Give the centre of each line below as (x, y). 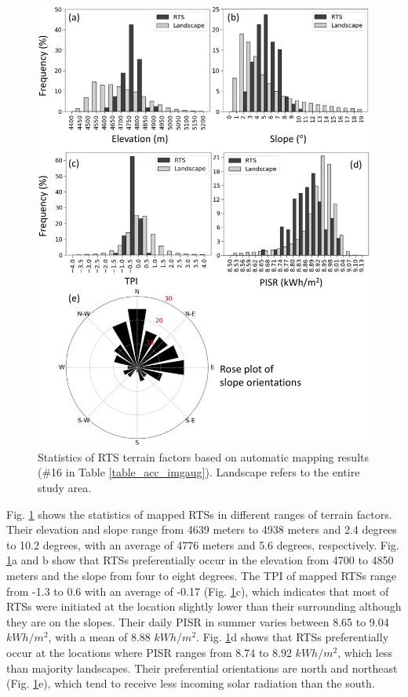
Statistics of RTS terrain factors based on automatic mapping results (203, 456)
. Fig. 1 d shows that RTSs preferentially (293, 637)
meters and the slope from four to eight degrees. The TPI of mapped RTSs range (202, 575)
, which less (365, 652)
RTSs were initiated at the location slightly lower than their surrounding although (204, 606)
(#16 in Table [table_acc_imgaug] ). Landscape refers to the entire (199, 472)
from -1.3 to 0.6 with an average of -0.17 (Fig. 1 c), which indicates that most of (198, 591)
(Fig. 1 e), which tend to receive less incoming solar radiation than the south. (191, 683)
